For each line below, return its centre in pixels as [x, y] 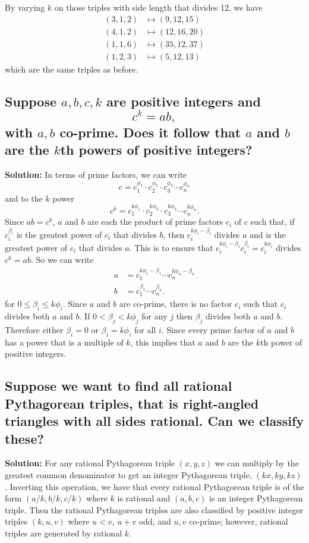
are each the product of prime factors [155, 222]
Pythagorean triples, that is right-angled [132, 403]
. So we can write [62, 260]
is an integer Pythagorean [256, 498]
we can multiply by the [257, 463]
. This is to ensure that [171, 248]
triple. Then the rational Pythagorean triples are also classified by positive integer [154, 509]
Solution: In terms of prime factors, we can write [96, 174]
